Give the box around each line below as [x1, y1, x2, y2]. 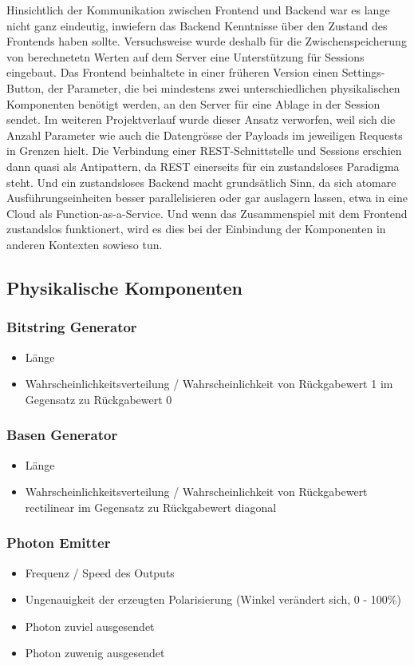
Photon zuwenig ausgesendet [25, 644, 165, 661]
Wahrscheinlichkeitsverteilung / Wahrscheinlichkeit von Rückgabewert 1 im [25, 375, 393, 392]
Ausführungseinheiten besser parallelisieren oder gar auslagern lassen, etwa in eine [6, 189, 408, 206]
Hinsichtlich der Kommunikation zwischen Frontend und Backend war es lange [6, 2, 390, 18]
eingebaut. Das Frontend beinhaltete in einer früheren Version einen [6, 64, 339, 81]
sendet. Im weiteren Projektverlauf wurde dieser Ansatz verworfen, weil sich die [6, 111, 396, 128]
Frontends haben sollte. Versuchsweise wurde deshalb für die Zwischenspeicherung [6, 33, 407, 50]
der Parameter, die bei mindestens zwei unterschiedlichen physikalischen [47, 79, 400, 96]
